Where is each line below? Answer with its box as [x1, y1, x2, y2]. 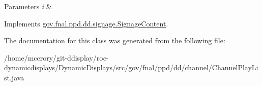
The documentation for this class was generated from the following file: [4, 35, 225, 46]
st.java [4, 72, 24, 82]
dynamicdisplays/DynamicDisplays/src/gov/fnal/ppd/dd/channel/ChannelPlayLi [4, 62, 258, 73]
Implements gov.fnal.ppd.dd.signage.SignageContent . [4, 18, 168, 28]
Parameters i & [4, 1, 52, 11]
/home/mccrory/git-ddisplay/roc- [4, 52, 109, 63]
